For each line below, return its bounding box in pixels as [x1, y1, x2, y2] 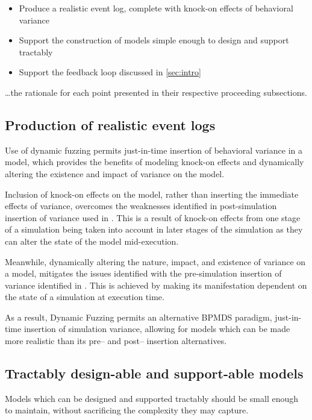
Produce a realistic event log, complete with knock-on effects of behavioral [19, 2, 293, 14]
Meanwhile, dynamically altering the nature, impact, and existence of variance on [5, 255, 306, 268]
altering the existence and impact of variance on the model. [5, 167, 225, 180]
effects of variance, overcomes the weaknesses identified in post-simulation [5, 199, 277, 212]
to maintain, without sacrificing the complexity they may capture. [5, 404, 249, 416]
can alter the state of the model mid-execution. [5, 234, 179, 247]
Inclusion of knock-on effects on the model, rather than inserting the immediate [5, 187, 299, 200]
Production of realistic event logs [5, 115, 216, 134]
